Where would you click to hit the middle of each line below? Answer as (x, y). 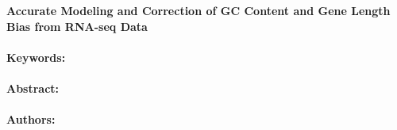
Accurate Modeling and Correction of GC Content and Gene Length (198, 10)
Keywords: (36, 57)
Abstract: (33, 88)
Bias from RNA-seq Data (77, 26)
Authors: (31, 119)
